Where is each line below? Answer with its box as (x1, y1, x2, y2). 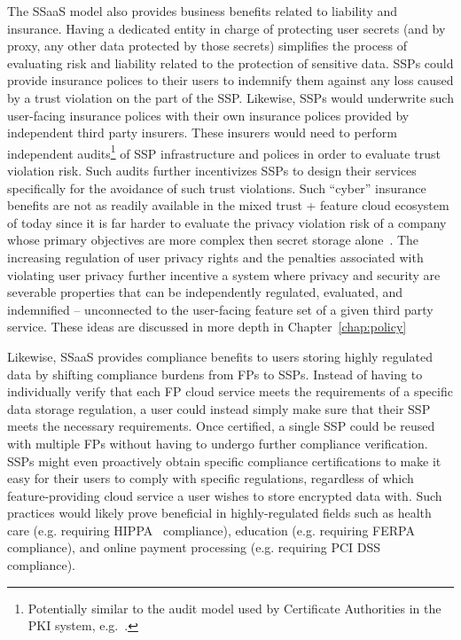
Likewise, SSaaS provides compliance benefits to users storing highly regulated (7, 347, 433, 365)
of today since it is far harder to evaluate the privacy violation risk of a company (7, 213, 447, 231)
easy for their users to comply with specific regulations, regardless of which (7, 469, 414, 488)
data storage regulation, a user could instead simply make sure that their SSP (7, 399, 431, 418)
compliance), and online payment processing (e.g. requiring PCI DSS (7, 538, 381, 557)
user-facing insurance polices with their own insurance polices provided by (7, 105, 410, 124)
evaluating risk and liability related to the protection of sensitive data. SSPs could (7, 53, 454, 72)
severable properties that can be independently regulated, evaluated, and (7, 283, 403, 301)
